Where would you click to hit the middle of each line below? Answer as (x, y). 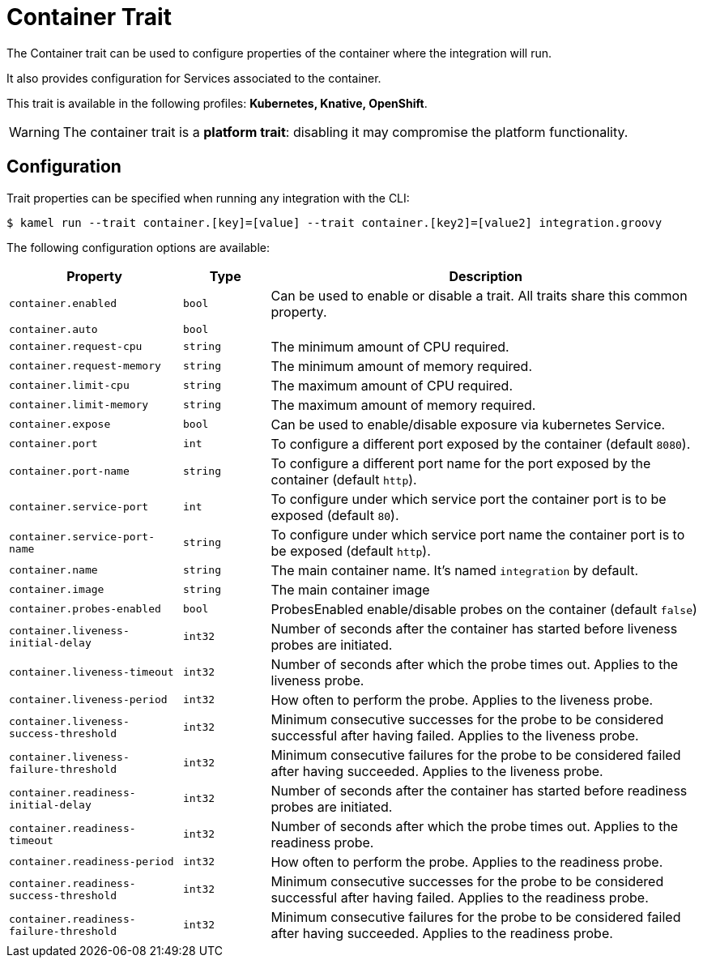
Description (486, 276)
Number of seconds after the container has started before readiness (479, 790)
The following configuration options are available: (138, 247)
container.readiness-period (92, 862)
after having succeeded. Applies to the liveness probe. (437, 771)
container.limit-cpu (69, 386)
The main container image (350, 589)
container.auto (53, 329)
